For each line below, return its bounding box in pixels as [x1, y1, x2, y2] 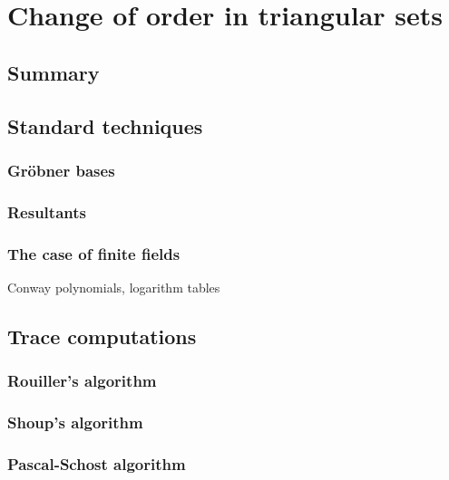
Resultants [7, 200, 86, 223]
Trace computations [7, 322, 197, 350]
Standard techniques [7, 111, 203, 139]
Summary [7, 58, 100, 86]
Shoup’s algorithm [7, 410, 143, 433]
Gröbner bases [7, 158, 115, 181]
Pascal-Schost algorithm [7, 452, 186, 475]
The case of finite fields [7, 242, 181, 264]
